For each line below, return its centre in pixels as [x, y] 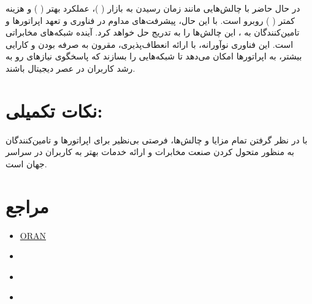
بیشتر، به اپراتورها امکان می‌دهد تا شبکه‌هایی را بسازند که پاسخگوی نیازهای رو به [154, 56]
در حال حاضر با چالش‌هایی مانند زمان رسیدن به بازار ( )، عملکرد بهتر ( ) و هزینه [153, 8]
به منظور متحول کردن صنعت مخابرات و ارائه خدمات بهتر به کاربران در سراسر [150, 152]
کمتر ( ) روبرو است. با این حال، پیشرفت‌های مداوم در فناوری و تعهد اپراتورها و [150, 20]
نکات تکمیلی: [54, 110]
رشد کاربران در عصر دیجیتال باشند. [70, 68]
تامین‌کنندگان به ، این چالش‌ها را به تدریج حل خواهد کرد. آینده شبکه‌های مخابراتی [153, 32]
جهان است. [26, 163]
